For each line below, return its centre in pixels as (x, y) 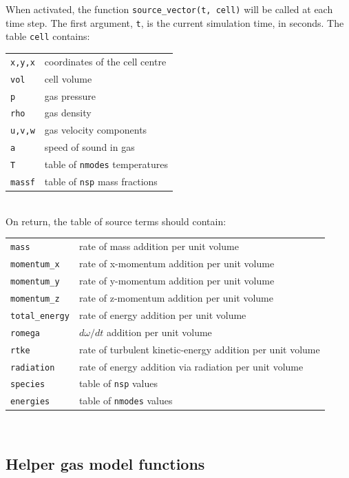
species (28, 385)
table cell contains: (48, 36)
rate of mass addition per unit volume (159, 246)
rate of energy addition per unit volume (162, 314)
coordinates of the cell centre (105, 61)
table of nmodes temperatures (106, 164)
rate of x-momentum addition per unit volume (177, 263)
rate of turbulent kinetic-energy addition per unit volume (199, 349)
